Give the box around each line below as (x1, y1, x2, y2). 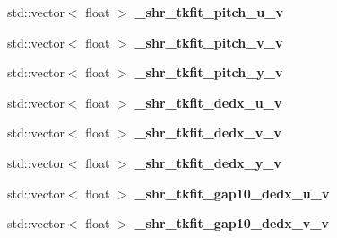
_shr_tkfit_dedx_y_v (134, 153, 281, 172)
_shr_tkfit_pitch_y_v (134, 63, 283, 82)
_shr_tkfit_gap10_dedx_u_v (134, 183, 330, 202)
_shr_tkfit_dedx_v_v (134, 123, 281, 142)
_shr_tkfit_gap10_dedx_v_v (134, 214, 330, 233)
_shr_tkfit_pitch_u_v (134, 3, 283, 21)
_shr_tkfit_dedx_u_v (134, 93, 282, 111)
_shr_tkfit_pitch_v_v (134, 32, 283, 51)
